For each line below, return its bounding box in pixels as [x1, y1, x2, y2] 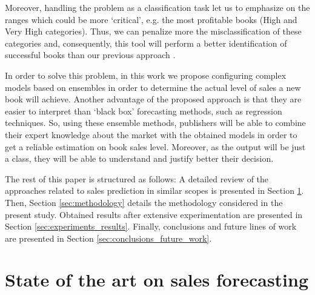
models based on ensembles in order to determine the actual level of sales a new [5, 81, 301, 93]
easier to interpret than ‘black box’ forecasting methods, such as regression [5, 104, 282, 117]
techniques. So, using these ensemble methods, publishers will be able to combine [5, 116, 306, 129]
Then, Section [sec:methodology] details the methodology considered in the [5, 196, 283, 208]
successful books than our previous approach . [5, 48, 176, 61]
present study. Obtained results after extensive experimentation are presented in [5, 208, 303, 220]
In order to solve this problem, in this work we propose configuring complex [5, 68, 287, 81]
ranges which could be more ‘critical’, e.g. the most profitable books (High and [5, 13, 297, 25]
